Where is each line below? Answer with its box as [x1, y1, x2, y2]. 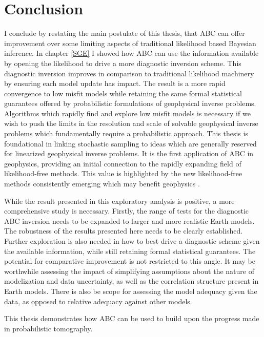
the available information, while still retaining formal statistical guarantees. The [4, 245, 256, 256]
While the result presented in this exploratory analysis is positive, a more [4, 195, 235, 206]
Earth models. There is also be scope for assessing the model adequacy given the [4, 285, 257, 296]
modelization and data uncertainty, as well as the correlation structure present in [4, 276, 259, 286]
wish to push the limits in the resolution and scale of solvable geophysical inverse [4, 118, 258, 129]
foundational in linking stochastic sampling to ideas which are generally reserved [4, 138, 257, 149]
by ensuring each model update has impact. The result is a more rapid [4, 78, 226, 89]
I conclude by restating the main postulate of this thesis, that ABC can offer [4, 28, 245, 38]
